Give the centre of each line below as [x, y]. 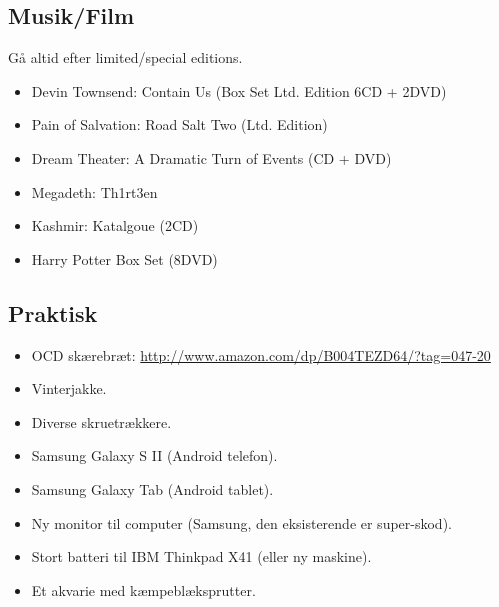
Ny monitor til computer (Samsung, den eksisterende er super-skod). [241, 522]
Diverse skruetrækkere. [101, 421]
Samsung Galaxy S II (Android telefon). [154, 455]
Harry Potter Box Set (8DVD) [124, 258]
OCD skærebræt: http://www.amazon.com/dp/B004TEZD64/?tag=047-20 [261, 354]
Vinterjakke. [69, 388]
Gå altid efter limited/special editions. [125, 57]
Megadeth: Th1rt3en [94, 191]
